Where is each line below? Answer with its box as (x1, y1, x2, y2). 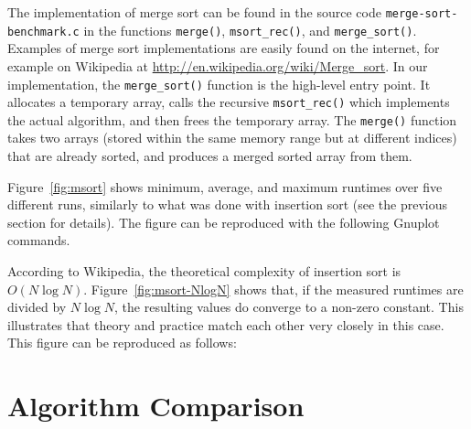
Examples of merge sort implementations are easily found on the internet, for (7, 38, 440, 58)
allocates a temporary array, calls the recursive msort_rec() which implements (7, 92, 450, 112)
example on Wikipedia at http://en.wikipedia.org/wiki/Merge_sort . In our (7, 56, 428, 75)
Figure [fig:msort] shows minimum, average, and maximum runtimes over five (7, 177, 443, 196)
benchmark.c (7, 25, 80, 38)
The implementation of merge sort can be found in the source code (7, 3, 381, 21)
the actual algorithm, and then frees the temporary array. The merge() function (7, 110, 457, 129)
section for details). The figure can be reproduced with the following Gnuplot (7, 212, 440, 231)
